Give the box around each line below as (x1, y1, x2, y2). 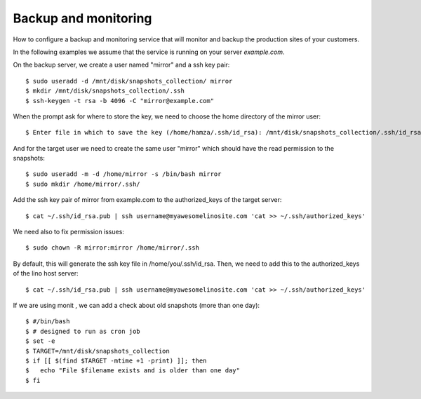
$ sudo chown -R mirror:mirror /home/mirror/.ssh (25, 244, 200, 252)
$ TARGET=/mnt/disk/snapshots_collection (25, 347, 170, 355)
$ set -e (25, 337, 55, 345)
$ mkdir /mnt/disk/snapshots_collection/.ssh (25, 87, 185, 95)
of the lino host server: (13, 269, 79, 278)
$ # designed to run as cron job (25, 327, 140, 335)
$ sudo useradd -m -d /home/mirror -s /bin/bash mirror (25, 170, 222, 178)
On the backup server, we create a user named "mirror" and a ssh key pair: (13, 60, 230, 69)
